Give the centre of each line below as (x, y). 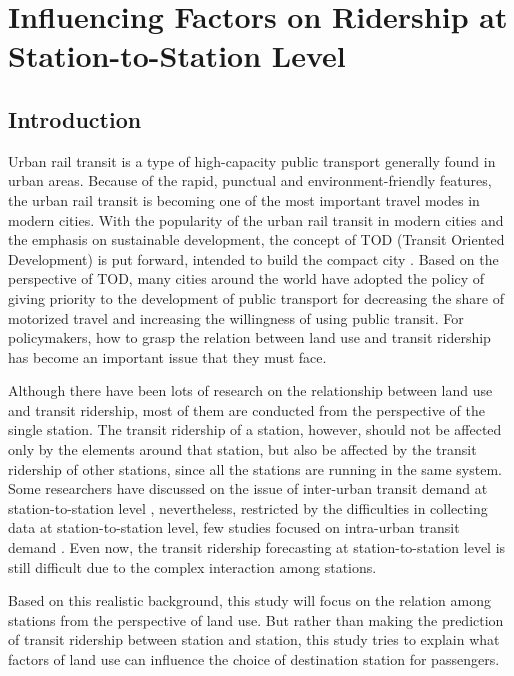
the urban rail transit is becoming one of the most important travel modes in (244, 199)
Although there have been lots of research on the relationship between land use (250, 390)
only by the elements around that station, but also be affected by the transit (242, 449)
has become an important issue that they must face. (167, 356)
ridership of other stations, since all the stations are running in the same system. (255, 468)
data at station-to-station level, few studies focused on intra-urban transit (234, 527)
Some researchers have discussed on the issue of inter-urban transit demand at (248, 488)
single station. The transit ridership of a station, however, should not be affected (255, 429)
